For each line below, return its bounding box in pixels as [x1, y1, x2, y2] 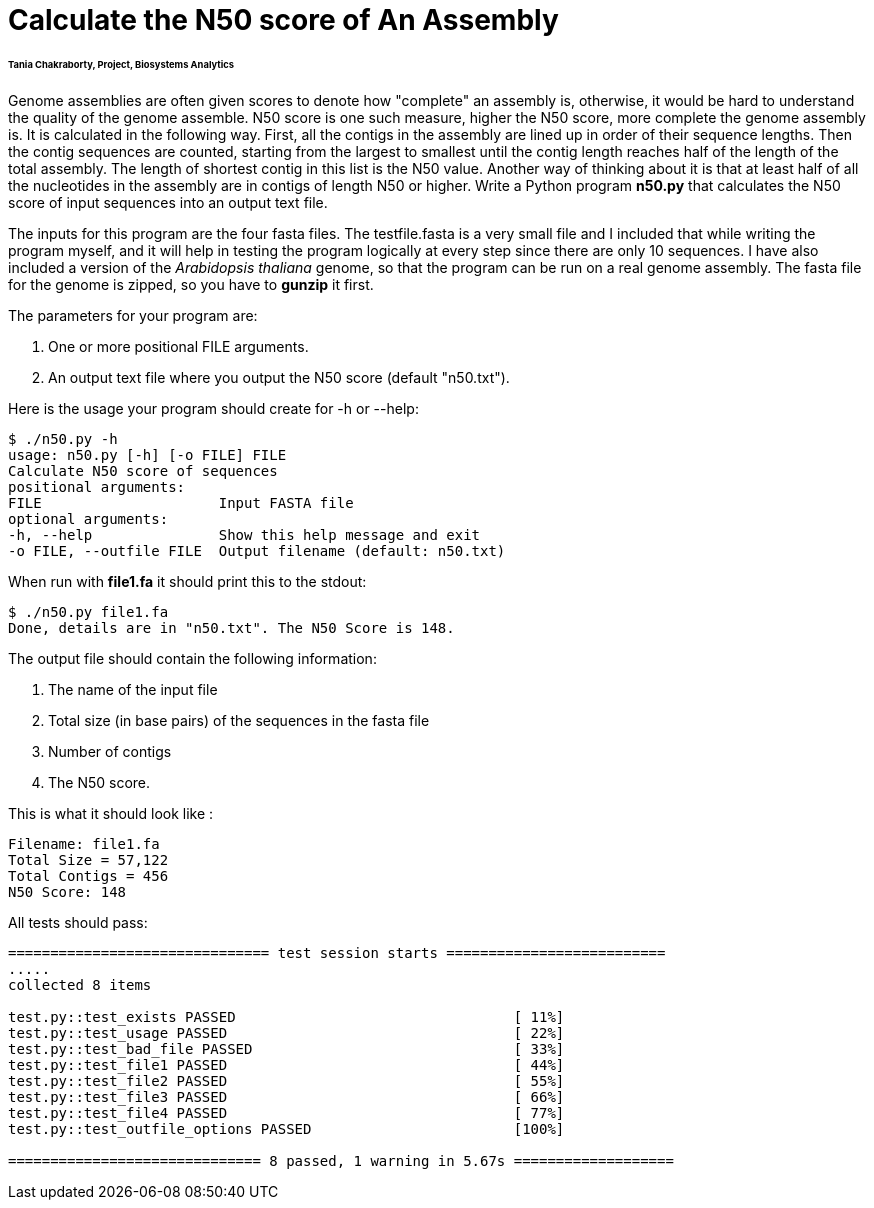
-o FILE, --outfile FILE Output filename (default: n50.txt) [8, 542, 506, 559]
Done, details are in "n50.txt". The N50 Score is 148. [8, 619, 455, 636]
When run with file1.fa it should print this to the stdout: [8, 572, 367, 590]
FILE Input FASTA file [8, 494, 354, 511]
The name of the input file [48, 680, 218, 698]
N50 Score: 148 [8, 883, 127, 900]
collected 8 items [8, 976, 152, 993]
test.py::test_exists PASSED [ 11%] [8, 1008, 565, 1025]
